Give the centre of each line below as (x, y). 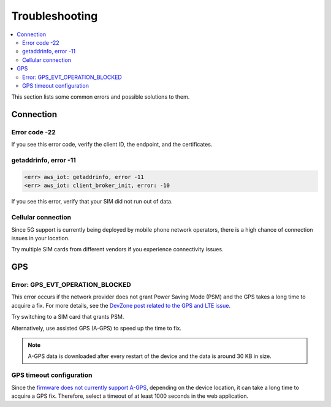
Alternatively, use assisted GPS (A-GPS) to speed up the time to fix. (97, 328)
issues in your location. (40, 238)
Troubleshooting (55, 16)
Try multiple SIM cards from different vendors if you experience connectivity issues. (117, 249)
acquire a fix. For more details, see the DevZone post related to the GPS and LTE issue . (121, 305)
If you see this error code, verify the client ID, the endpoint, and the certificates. (112, 145)
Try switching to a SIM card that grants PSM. (68, 317)
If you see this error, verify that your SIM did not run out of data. (92, 202)
